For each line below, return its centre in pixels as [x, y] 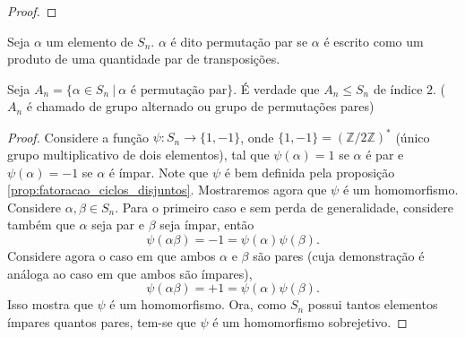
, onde [257, 137]
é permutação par [179, 90]
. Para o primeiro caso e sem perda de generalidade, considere [284, 207]
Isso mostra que [50, 304]
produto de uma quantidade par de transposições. [144, 59]
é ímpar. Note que [159, 172]
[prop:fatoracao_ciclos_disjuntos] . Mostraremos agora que [167, 190]
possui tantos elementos [373, 304]
